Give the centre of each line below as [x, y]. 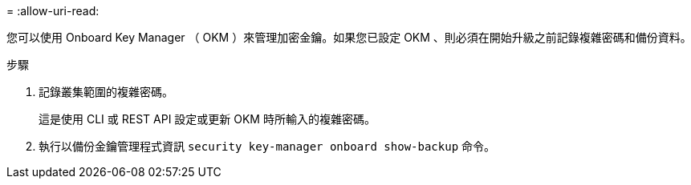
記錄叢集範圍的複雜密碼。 [106, 92]
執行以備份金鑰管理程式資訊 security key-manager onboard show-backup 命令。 [267, 146]
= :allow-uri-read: [53, 11]
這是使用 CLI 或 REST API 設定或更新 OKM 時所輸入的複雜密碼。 [207, 119]
